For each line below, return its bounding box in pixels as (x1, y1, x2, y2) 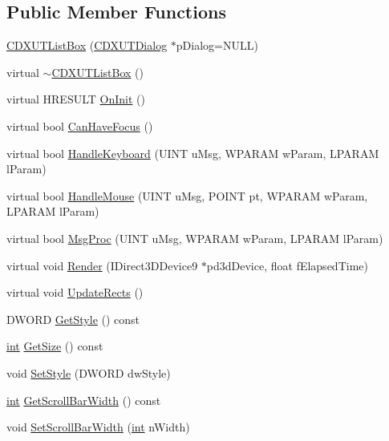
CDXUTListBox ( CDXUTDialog (6, 37, 168, 54)
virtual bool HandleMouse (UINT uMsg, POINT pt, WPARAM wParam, (6, 187, 368, 204)
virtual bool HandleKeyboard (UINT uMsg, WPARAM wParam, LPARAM (6, 144, 379, 161)
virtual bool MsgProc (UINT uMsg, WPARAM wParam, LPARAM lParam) (6, 229, 383, 246)
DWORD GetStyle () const (6, 310, 140, 327)
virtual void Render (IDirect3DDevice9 (6, 257, 198, 273)
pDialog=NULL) (176, 37, 258, 54)
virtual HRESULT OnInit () (6, 91, 145, 107)
